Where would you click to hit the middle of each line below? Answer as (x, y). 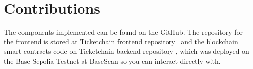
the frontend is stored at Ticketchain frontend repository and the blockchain (121, 41)
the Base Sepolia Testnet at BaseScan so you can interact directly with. (112, 60)
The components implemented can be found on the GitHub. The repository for (123, 32)
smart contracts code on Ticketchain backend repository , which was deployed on (126, 51)
